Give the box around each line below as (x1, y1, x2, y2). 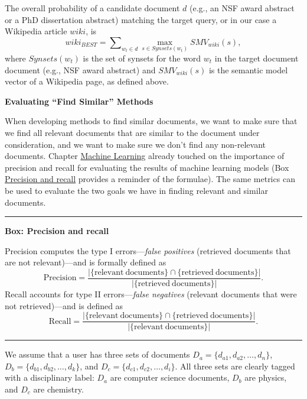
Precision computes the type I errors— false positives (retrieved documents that (5, 244, 291, 257)
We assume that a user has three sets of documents (5, 348, 190, 361)
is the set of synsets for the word (83, 52, 201, 64)
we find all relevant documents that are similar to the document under (5, 126, 260, 138)
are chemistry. (33, 383, 84, 395)
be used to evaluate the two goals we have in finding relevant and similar (5, 184, 268, 196)
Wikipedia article (5, 25, 67, 37)
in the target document (214, 52, 299, 64)
